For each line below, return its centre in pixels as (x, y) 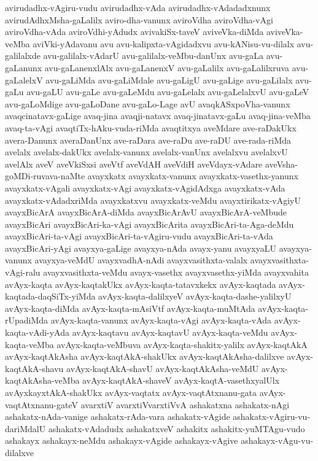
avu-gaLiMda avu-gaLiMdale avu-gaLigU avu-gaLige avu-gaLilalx (169, 79)
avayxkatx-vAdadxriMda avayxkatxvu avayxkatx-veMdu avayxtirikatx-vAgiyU (153, 200)
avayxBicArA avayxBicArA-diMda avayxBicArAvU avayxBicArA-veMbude (146, 212)
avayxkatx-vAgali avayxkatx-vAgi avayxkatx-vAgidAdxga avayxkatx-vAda (145, 188)
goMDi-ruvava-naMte (45, 176)
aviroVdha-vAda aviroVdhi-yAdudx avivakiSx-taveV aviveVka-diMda (134, 32)
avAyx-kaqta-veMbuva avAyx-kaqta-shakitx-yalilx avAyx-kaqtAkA (182, 344)
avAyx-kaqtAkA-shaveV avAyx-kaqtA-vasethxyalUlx (181, 380)
